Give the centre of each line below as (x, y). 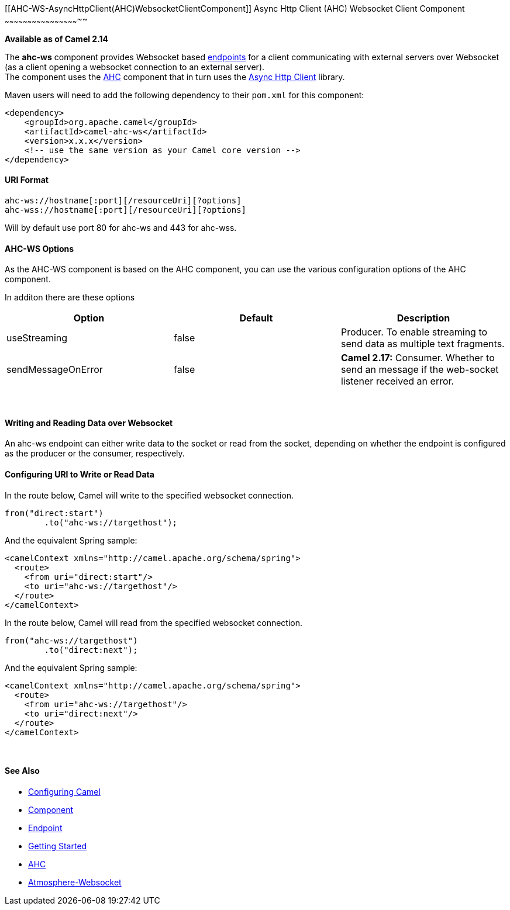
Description (423, 318)
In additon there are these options (70, 297)
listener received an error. (397, 381)
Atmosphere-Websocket (75, 882)
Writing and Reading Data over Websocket (89, 423)
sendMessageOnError (55, 370)
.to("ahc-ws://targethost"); (111, 522)
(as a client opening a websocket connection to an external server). (135, 67)
